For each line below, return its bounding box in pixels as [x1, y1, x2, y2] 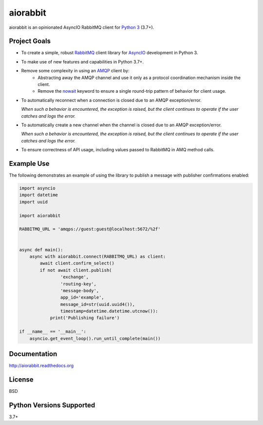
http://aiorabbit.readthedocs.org [9, 363, 74, 368]
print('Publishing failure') [50, 315, 120, 321]
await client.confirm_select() [39, 261, 114, 266]
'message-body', [60, 288, 99, 293]
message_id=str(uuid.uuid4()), [60, 302, 135, 307]
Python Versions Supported [9, 401, 95, 409]
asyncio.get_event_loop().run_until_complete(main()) [29, 336, 161, 341]
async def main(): [19, 247, 63, 252]
